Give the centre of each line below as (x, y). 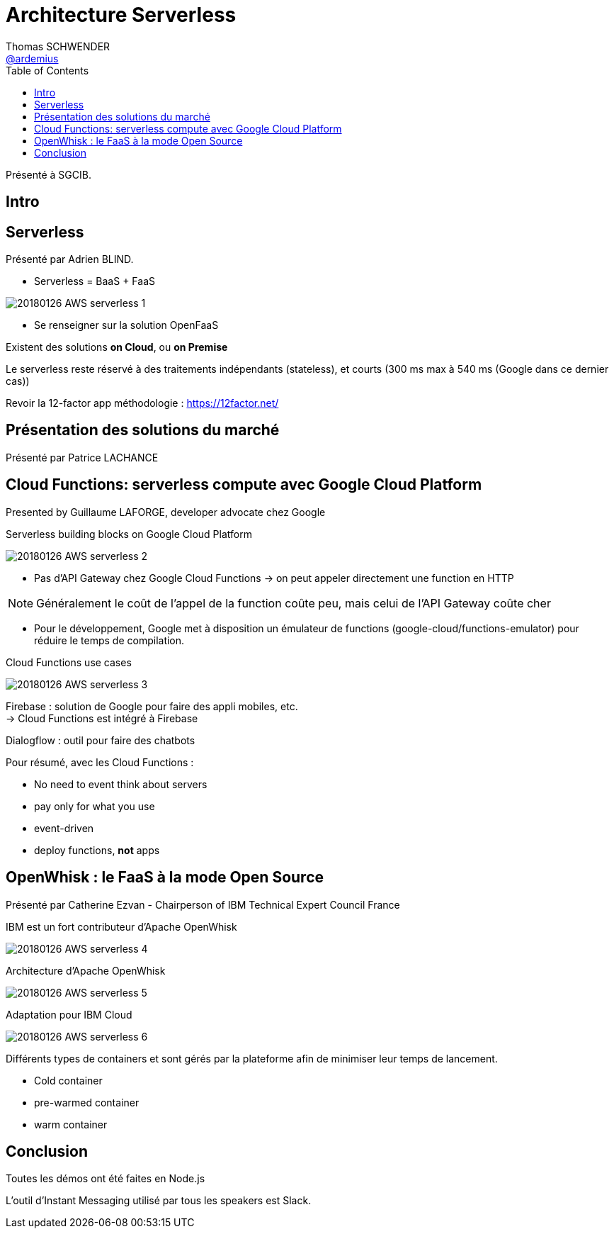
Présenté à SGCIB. (49, 174)
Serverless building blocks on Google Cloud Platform (129, 534)
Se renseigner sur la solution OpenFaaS (126, 325)
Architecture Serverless (121, 15)
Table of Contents (47, 70)
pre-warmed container (87, 1102)
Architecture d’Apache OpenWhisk (86, 970)
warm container (71, 1124)
